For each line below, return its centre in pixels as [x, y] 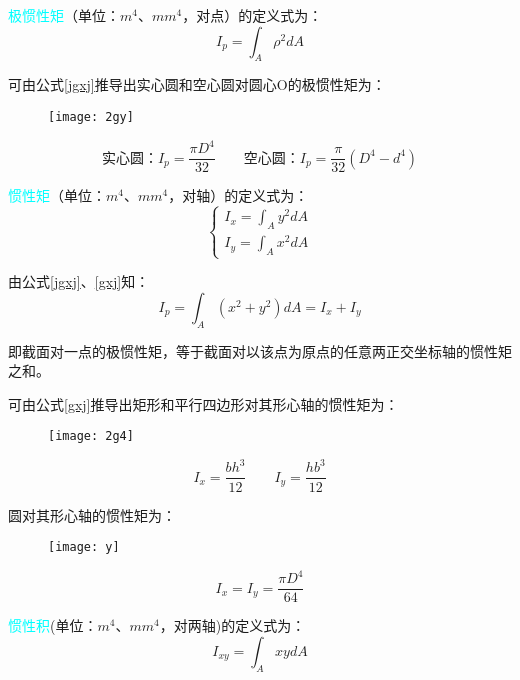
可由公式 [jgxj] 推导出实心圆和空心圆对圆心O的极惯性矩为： [197, 84]
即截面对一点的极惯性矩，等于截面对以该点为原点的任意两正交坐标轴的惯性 [253, 350]
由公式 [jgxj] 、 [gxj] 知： [79, 281]
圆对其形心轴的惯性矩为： [92, 514]
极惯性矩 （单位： [64, 15]
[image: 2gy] [91, 116]
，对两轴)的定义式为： [232, 625]
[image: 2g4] [91, 436]
